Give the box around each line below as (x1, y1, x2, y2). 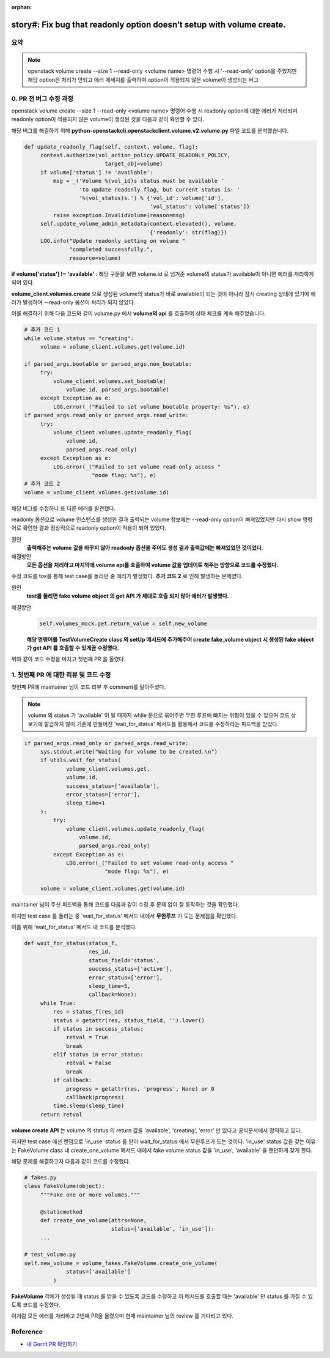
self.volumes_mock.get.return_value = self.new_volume (39, 620, 207, 627)
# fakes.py (24, 1174, 57, 1181)
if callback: (53, 1077, 92, 1084)
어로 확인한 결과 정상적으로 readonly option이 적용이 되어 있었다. (11, 524, 167, 532)
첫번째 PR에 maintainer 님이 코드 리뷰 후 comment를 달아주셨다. (11, 683, 166, 691)
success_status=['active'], (89, 965, 173, 973)
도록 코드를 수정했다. (11, 1301, 61, 1308)
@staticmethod (40, 1208, 82, 1215)
